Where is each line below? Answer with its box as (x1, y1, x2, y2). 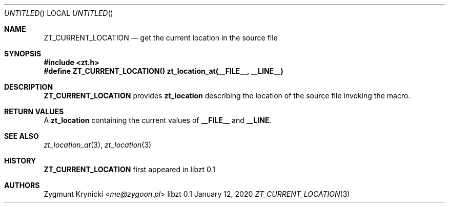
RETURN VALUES (4, 107, 64, 116)
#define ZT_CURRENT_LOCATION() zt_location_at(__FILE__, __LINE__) (44, 67, 283, 75)
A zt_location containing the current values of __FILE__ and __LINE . (44, 116, 272, 125)
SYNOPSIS (4, 49, 42, 58)
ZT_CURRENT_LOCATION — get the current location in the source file (44, 33, 278, 42)
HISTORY (4, 156, 36, 165)
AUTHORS (4, 181, 40, 190)
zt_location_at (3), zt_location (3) (44, 140, 152, 149)
